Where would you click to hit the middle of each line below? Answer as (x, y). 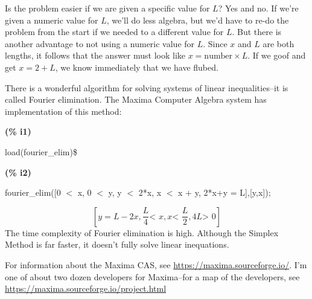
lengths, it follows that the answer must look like (95, 55)
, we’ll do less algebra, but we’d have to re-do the (198, 20)
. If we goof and (277, 55)
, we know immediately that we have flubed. (137, 67)
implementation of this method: (63, 111)
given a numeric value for (52, 20)
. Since (215, 43)
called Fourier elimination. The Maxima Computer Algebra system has (136, 99)
